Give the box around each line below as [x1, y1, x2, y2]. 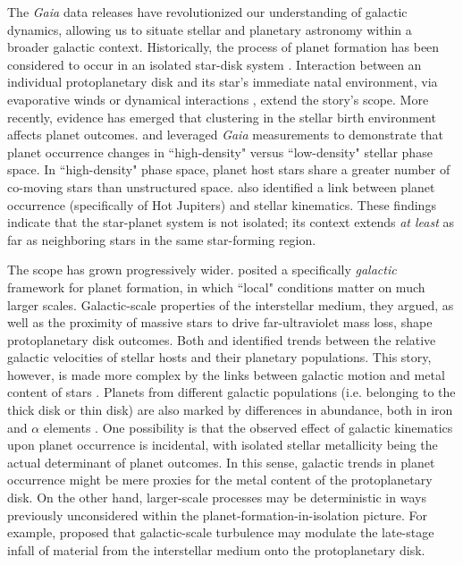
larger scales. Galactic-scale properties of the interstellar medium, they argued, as [7, 295, 454, 314]
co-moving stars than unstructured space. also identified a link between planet [7, 177, 435, 196]
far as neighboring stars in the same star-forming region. [7, 230, 316, 249]
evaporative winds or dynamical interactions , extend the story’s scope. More [7, 89, 429, 108]
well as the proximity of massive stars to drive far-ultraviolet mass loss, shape [7, 313, 433, 332]
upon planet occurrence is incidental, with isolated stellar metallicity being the [7, 435, 438, 454]
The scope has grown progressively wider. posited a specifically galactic [7, 260, 397, 279]
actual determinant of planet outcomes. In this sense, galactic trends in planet [7, 452, 435, 471]
